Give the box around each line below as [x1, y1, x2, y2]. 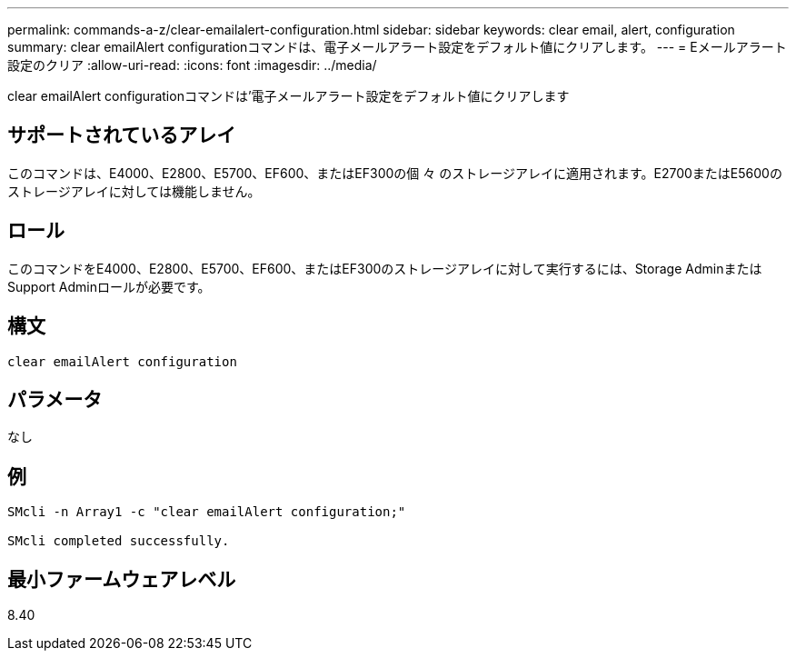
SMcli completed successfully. [7, 533, 230, 549]
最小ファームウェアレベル [7, 567, 236, 591]
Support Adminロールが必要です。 [7, 278, 211, 294]
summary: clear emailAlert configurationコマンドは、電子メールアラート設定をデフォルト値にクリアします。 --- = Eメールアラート [7, 39, 787, 55]
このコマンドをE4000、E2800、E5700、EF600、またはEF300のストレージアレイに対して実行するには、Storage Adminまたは [7, 260, 762, 276]
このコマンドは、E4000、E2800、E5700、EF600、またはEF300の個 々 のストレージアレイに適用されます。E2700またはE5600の [7, 164, 782, 181]
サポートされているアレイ [7, 124, 236, 147]
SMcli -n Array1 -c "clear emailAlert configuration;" [7, 504, 406, 520]
